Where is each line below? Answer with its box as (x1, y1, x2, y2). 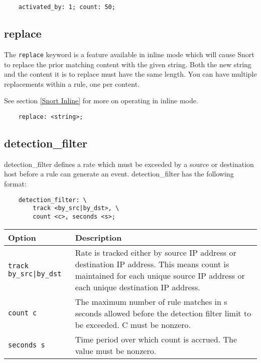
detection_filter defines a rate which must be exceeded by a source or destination (4, 158, 254, 169)
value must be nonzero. (75, 344, 157, 356)
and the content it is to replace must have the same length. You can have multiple (4, 69, 257, 79)
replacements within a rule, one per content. (4, 78, 140, 89)
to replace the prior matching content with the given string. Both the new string (4, 59, 251, 69)
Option (8, 231, 36, 243)
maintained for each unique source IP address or (75, 269, 245, 281)
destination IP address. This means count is (75, 258, 229, 270)
